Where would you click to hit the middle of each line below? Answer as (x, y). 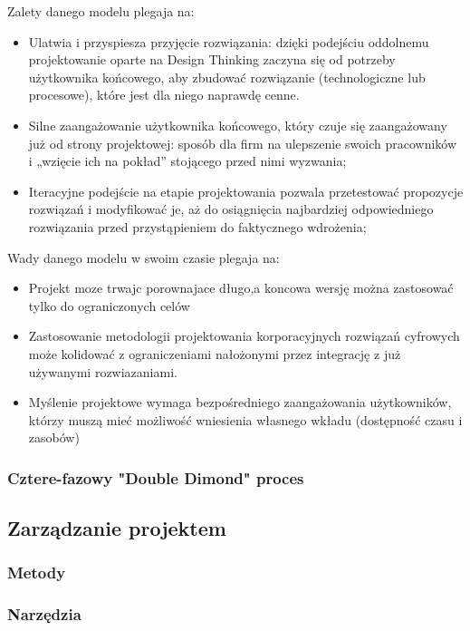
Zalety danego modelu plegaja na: (101, 11)
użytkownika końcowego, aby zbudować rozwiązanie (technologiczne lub (227, 77)
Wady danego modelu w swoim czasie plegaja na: (144, 257)
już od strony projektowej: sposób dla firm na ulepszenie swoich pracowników (243, 143)
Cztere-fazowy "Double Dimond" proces (156, 477)
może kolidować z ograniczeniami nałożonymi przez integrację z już (215, 353)
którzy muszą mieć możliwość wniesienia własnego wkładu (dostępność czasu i (245, 419)
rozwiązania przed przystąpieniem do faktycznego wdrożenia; (197, 226)
